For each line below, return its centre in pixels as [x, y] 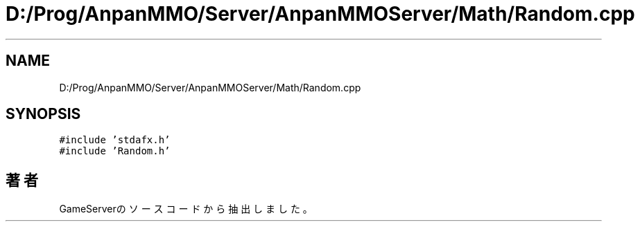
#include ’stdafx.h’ [115, 140]
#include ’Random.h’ [115, 151]
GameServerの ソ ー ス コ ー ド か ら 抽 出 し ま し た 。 [186, 209]
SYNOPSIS [43, 114]
